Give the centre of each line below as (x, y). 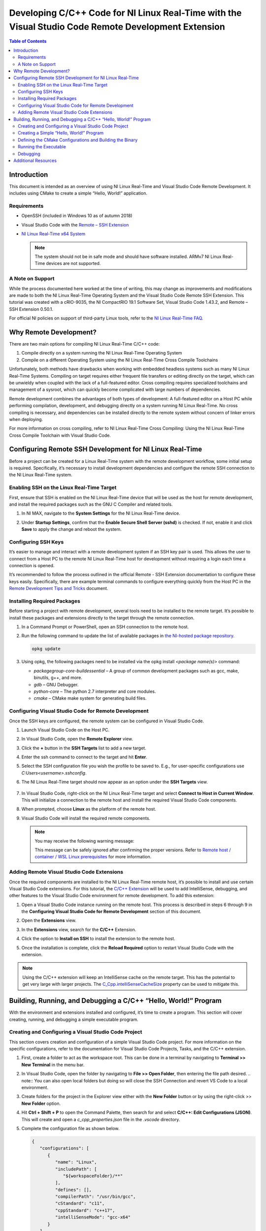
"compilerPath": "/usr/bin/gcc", (95, 1197)
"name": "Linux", (76, 1162)
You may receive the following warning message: (85, 841)
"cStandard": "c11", (80, 1203)
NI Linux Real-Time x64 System (53, 234)
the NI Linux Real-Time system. (41, 475)
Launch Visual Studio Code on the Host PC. (66, 730)
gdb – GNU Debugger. (56, 684)
